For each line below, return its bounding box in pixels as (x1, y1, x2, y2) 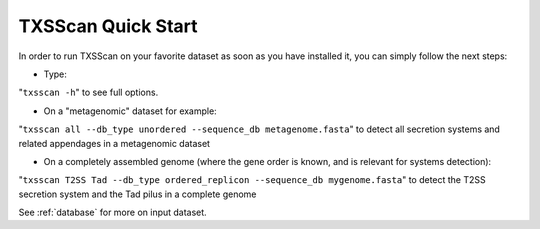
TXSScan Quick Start (18, 15, 199, 37)
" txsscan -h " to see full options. (18, 86, 159, 99)
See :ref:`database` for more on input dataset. (18, 206, 207, 219)
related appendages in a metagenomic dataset (18, 137, 210, 149)
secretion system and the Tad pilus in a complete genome (18, 188, 257, 200)
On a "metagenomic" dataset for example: (43, 105, 217, 117)
